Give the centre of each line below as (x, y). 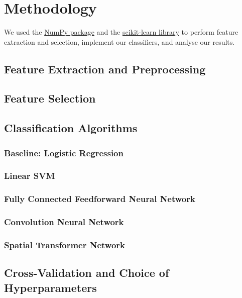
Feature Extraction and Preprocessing (105, 69)
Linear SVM (30, 176)
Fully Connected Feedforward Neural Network (100, 199)
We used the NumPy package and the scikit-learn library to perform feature (121, 32)
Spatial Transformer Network (65, 244)
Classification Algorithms (71, 128)
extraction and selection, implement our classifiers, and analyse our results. (119, 41)
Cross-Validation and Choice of (87, 273)
